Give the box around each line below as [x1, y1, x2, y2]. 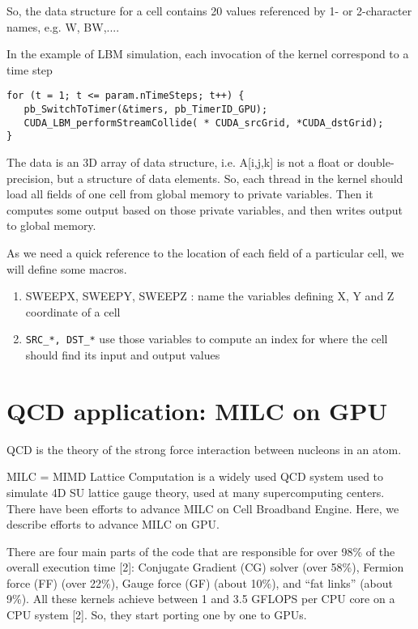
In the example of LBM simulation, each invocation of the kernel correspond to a [6, 45, 409, 62]
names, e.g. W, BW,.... [6, 18, 120, 35]
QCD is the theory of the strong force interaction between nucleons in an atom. [6, 440, 402, 457]
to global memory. [6, 217, 96, 234]
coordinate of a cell [25, 303, 121, 320]
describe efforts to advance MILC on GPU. [6, 516, 220, 533]
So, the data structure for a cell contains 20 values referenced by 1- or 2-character [6, 2, 412, 19]
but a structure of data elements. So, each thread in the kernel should [57, 169, 403, 186]
